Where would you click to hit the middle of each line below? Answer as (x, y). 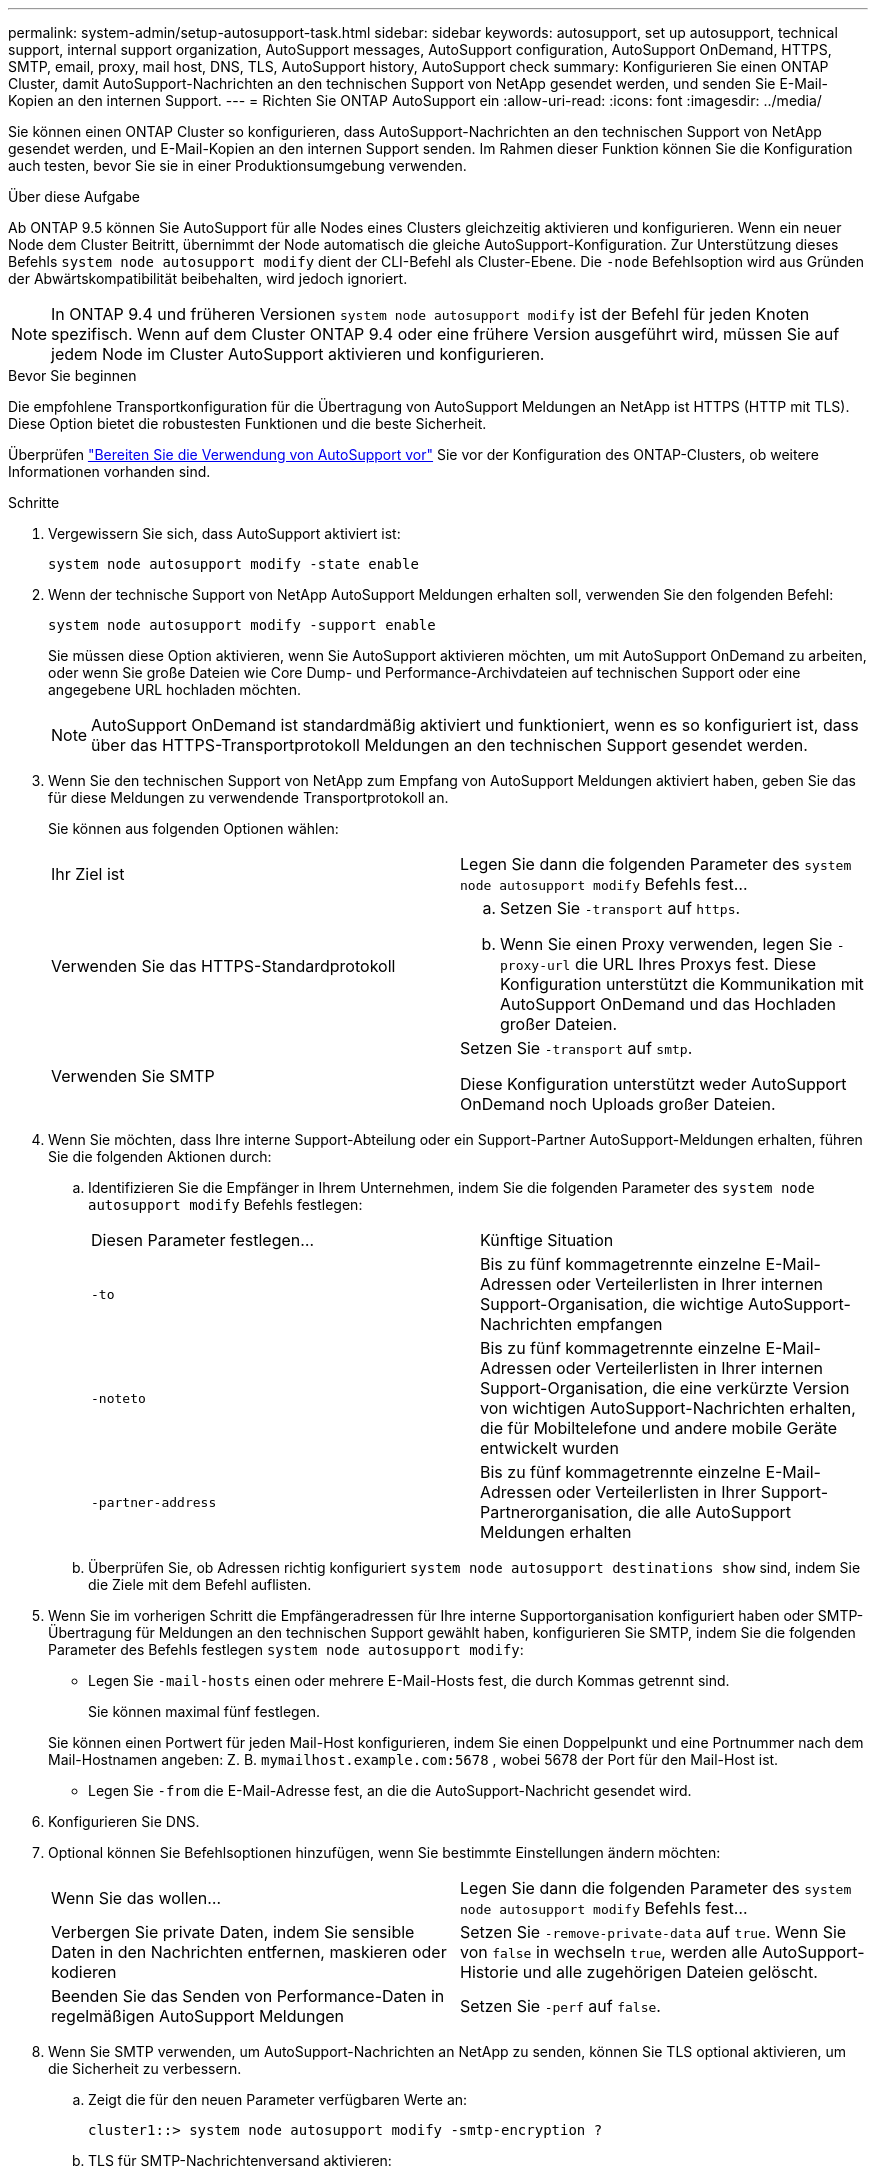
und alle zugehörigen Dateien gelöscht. (670, 1972)
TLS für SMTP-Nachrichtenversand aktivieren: (240, 2160)
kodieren (84, 1972)
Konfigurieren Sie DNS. (124, 1821)
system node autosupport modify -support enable (242, 625)
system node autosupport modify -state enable (233, 564)
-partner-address (154, 1502)
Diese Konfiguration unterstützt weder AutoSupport (653, 1084)
